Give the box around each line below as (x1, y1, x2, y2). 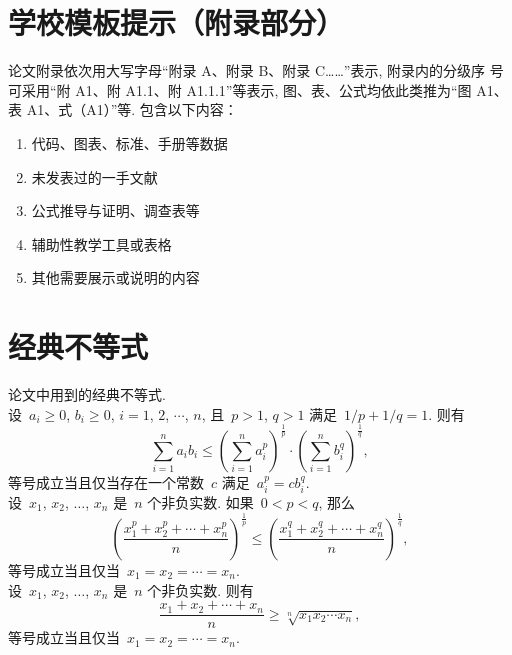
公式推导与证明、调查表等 (31, 200, 200, 221)
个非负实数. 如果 (147, 491, 254, 512)
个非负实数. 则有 (147, 579, 254, 600)
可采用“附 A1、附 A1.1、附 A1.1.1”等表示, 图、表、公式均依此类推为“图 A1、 (8, 79, 508, 100)
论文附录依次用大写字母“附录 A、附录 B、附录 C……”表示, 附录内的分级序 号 (8, 60, 504, 81)
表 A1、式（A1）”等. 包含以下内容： (8, 99, 238, 120)
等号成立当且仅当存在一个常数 (8, 471, 204, 492)
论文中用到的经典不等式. (8, 384, 166, 404)
